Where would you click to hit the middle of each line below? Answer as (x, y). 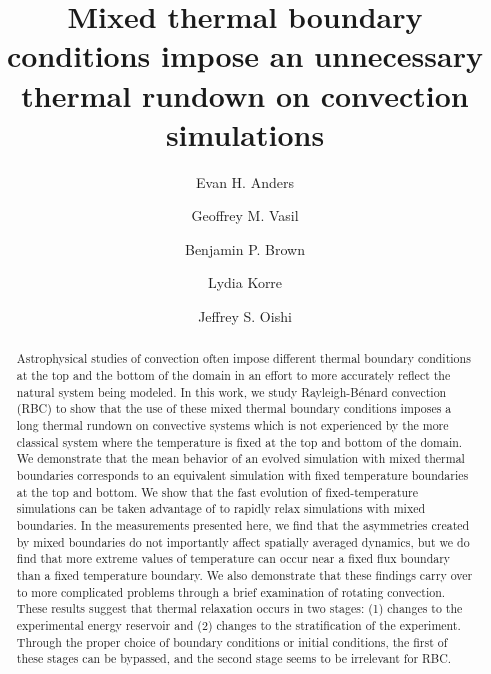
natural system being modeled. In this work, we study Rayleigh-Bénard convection (231, 391)
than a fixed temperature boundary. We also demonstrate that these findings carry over (244, 574)
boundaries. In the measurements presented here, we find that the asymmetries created (243, 525)
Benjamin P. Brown (245, 248)
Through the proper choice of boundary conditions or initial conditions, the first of (232, 641)
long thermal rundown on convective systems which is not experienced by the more (232, 425)
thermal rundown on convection (245, 94)
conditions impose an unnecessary (245, 55)
